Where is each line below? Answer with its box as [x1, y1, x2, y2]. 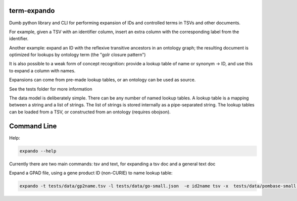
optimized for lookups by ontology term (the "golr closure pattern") [9, 52, 146, 58]
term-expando [9, 6, 55, 15]
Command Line [9, 122, 57, 130]
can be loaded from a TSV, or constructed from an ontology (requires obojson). [9, 109, 171, 115]
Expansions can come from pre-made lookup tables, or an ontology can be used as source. [9, 77, 196, 83]
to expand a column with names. [9, 67, 76, 74]
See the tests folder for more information [9, 86, 93, 92]
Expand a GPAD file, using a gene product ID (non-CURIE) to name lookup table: [9, 170, 173, 176]
